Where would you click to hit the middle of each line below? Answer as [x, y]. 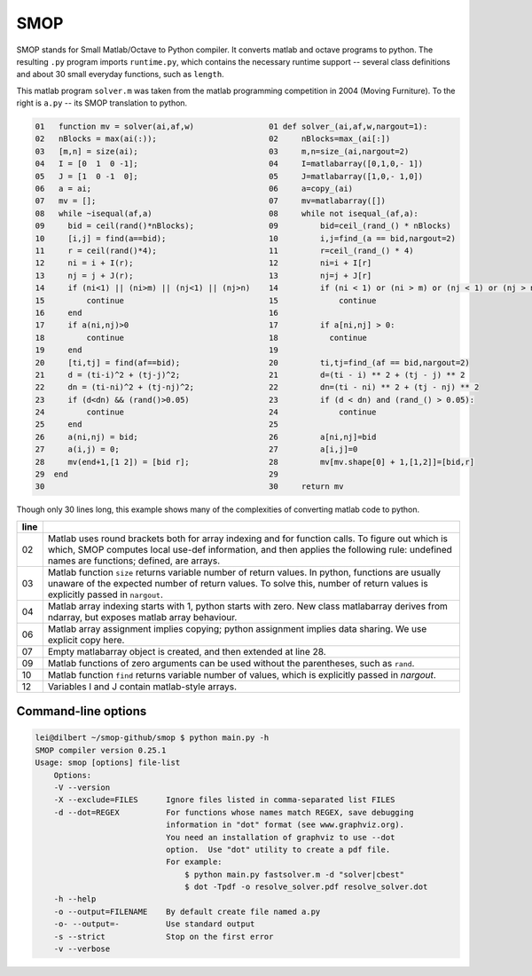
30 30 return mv [189, 487]
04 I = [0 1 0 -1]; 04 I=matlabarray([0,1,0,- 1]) [229, 164]
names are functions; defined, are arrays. [134, 561]
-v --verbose [82, 949]
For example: [194, 862]
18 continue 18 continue [201, 338]
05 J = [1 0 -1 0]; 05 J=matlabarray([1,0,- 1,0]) [229, 176]
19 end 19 [156, 350]
